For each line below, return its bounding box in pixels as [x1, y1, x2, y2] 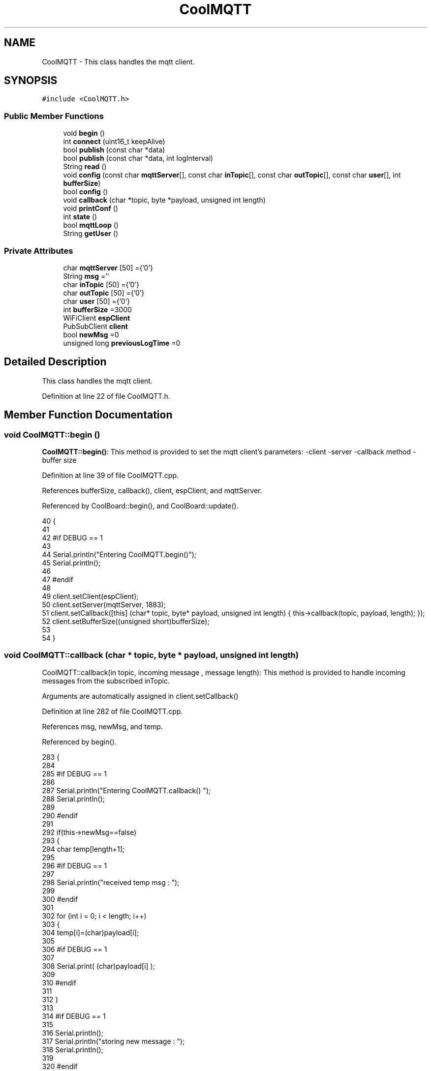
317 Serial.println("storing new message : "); [42, 1037, 185, 1045]
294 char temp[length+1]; [42, 844, 125, 853]
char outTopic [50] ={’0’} [63, 288, 145, 297]
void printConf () [63, 204, 118, 213]
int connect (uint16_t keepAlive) [63, 137, 165, 146]
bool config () [63, 187, 108, 196]
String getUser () [63, 229, 119, 238]
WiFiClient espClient [63, 313, 130, 322]
